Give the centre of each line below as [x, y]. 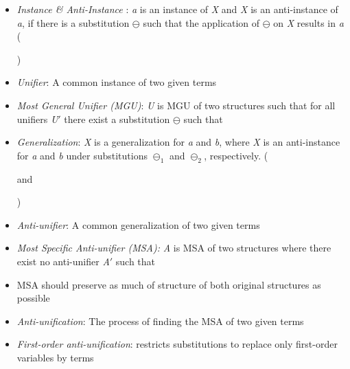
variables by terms [55, 357]
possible [33, 298]
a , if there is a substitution [73, 22]
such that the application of [201, 22]
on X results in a [308, 22]
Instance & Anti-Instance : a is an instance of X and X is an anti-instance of [177, 9]
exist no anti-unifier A [63, 261]
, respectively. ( [236, 155]
